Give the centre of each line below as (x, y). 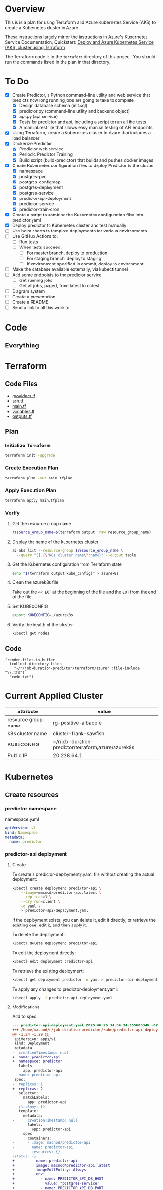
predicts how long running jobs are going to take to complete (73, 100)
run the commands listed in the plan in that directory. (58, 62)
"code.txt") (22, 677)
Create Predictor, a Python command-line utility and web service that (81, 95)
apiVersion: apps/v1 (35, 1039)
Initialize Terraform (28, 446)
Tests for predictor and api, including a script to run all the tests (83, 122)
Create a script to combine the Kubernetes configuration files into (78, 215)
